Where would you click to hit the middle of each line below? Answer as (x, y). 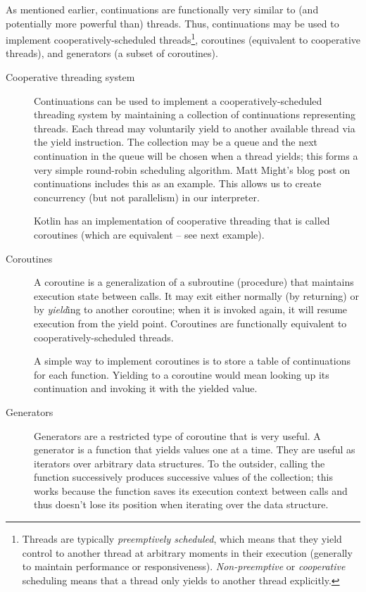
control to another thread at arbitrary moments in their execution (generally (187, 552)
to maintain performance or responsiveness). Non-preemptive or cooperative (184, 566)
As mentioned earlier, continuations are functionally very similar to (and (162, 9)
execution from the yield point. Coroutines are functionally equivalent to (190, 323)
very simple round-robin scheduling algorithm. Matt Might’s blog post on (192, 169)
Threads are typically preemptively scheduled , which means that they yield (182, 539)
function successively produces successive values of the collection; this (183, 477)
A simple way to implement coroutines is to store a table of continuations (192, 361)
